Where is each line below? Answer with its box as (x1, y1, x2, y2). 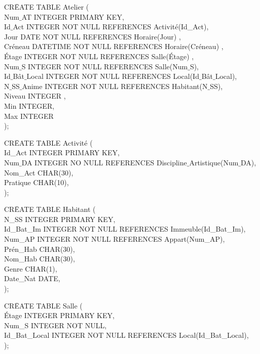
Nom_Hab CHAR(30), (4, 253, 75, 264)
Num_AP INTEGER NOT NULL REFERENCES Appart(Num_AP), (4, 234, 225, 244)
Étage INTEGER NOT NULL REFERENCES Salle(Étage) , (4, 51, 194, 61)
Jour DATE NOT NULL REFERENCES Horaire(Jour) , (4, 31, 181, 41)
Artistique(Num (189, 157, 239, 167)
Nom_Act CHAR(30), (4, 167, 73, 178)
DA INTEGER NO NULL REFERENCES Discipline (21, 157, 187, 167)
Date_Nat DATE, (4, 273, 60, 284)
